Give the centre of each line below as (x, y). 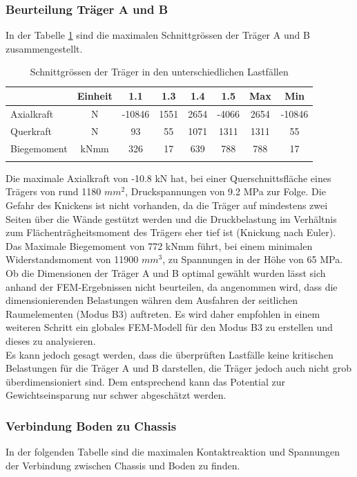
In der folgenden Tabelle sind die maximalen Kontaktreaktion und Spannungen (173, 452)
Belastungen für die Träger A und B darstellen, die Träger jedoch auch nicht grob (178, 368)
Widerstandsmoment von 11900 (72, 259)
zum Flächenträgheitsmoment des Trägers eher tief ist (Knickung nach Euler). (171, 232)
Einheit (95, 96)
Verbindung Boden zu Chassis (91, 425)
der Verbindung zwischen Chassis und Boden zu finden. (123, 465)
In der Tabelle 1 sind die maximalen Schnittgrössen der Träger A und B (158, 35)
